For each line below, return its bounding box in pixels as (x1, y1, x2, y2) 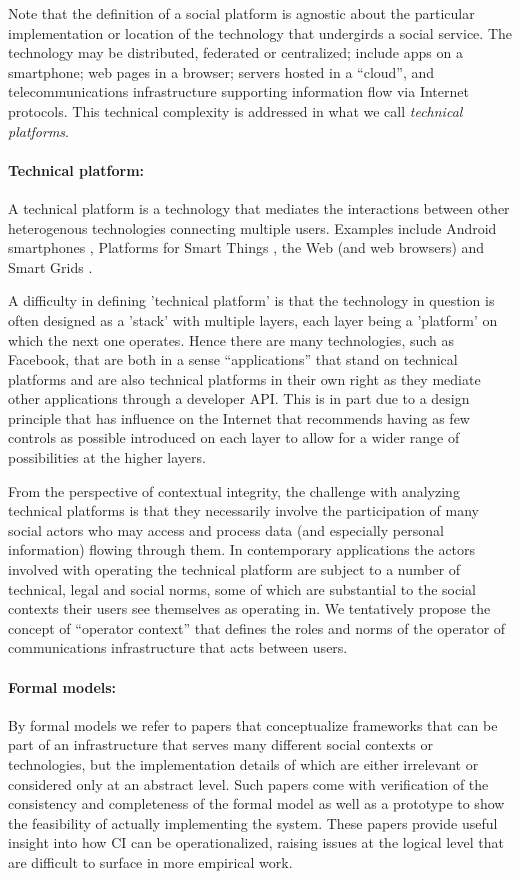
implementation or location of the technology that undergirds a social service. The (8, 22, 512, 43)
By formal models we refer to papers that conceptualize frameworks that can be (8, 714, 498, 735)
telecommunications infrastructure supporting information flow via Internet (8, 81, 469, 102)
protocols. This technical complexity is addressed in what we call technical (8, 100, 463, 121)
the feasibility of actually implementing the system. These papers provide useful (8, 812, 498, 833)
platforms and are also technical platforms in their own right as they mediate (8, 368, 481, 389)
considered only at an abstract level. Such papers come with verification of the (8, 773, 489, 794)
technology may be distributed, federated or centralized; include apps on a (8, 42, 463, 63)
